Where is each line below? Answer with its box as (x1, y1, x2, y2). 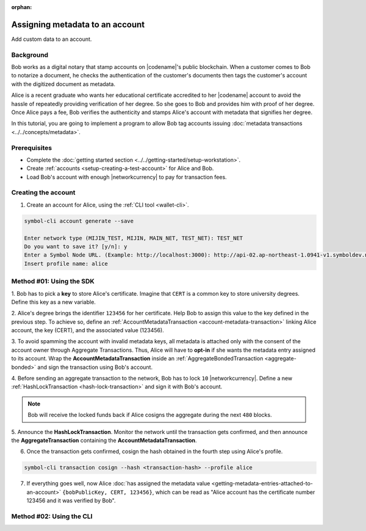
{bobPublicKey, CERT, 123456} (62, 488, 152, 496)
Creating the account (11, 188, 76, 197)
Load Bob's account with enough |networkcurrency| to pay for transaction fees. (26, 173, 227, 180)
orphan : (11, 4, 32, 10)
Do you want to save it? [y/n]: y (24, 243, 127, 250)
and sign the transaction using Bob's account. (37, 363, 152, 371)
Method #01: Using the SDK (11, 277, 95, 286)
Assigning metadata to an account (11, 19, 145, 30)
